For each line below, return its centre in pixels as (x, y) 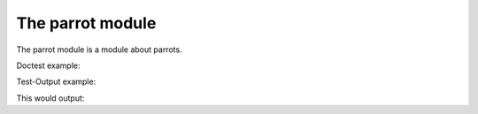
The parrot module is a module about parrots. (99, 49)
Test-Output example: (56, 82)
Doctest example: (48, 65)
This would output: (50, 98)
